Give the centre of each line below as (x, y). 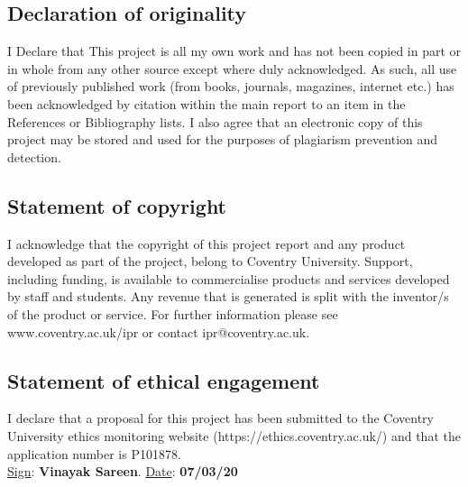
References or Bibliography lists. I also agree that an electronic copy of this (215, 121)
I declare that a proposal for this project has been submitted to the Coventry (221, 418)
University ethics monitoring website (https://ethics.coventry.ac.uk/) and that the (234, 435)
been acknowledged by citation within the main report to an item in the (206, 103)
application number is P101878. (94, 453)
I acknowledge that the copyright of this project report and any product (206, 243)
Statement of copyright (117, 205)
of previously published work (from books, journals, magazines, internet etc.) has (231, 86)
